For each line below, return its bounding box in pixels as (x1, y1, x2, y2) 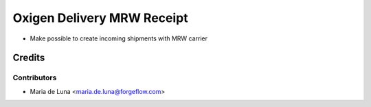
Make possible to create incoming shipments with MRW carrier (30, 34, 208, 43)
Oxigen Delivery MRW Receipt (12, 10, 188, 25)
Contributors (12, 73, 57, 82)
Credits (12, 52, 45, 64)
